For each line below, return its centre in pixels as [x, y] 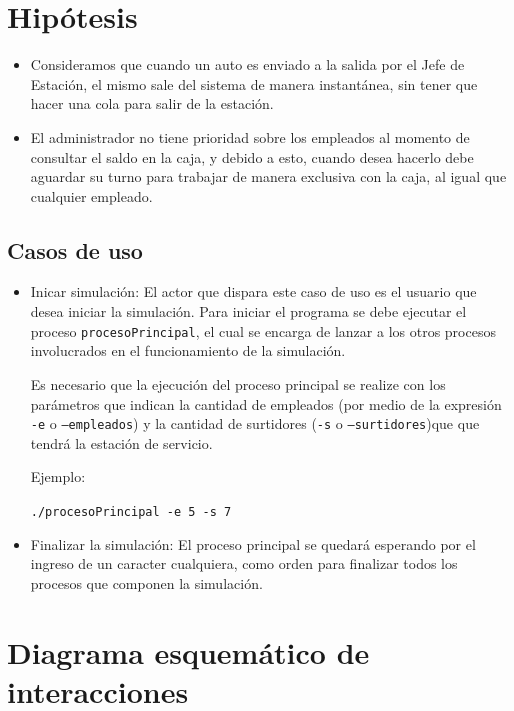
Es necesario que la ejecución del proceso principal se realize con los [238, 383]
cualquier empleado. [91, 195]
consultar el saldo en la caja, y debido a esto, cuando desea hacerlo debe [252, 156]
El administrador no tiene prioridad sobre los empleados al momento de [250, 136]
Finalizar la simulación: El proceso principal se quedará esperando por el [253, 543]
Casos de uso [75, 249]
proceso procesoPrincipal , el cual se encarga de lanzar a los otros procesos [263, 330]
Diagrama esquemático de [188, 651]
